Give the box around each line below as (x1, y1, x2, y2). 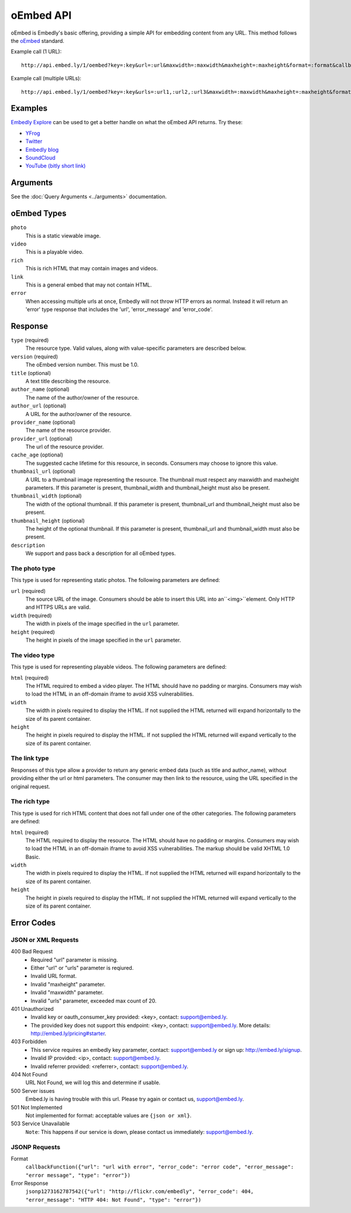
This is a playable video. (25, 248, 84, 255)
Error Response (11, 1180, 49, 1187)
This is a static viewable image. (25, 232, 101, 239)
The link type (11, 754, 49, 762)
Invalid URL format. (30, 973, 77, 980)
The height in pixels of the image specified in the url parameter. (25, 636, 181, 644)
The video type (11, 651, 55, 659)
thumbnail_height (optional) (11, 517, 85, 524)
